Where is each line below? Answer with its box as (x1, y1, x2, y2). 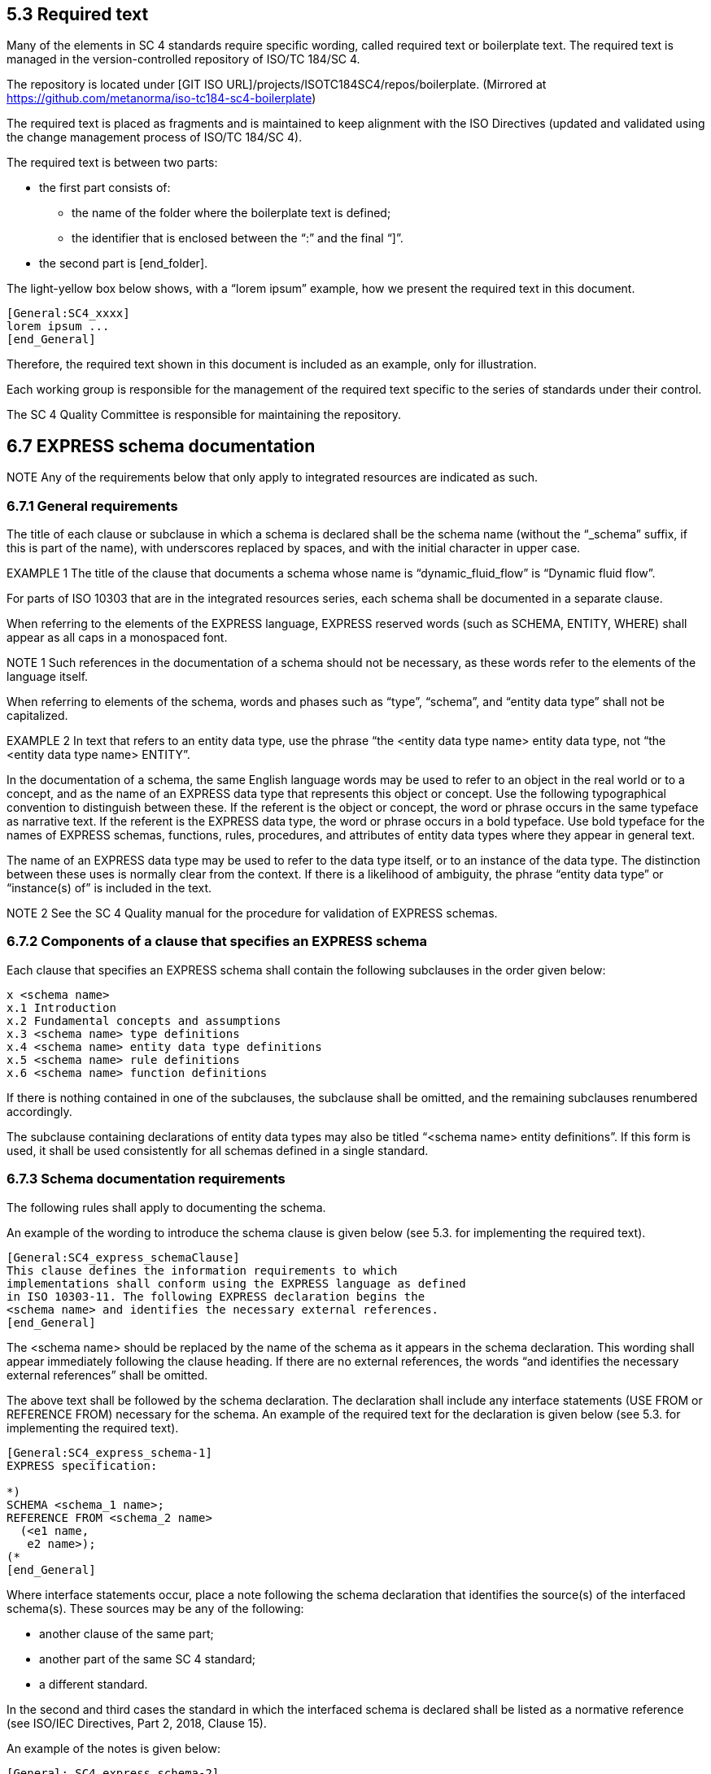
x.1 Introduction (7, 1000, 116, 1014)
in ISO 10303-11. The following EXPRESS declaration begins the (7, 1289, 425, 1303)
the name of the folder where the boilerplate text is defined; (72, 206, 391, 220)
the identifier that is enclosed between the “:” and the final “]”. (72, 231, 403, 246)
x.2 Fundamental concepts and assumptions (7, 1013, 281, 1027)
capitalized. (7, 708, 68, 723)
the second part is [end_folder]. (39, 256, 208, 271)
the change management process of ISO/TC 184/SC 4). (7, 130, 303, 145)
